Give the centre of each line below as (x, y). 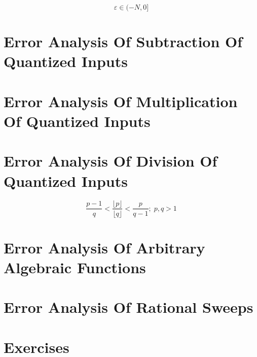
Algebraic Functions (75, 267)
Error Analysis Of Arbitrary (104, 247)
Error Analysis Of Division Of (111, 161)
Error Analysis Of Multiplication (121, 101)
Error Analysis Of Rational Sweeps (128, 307)
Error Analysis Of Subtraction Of (123, 41)
